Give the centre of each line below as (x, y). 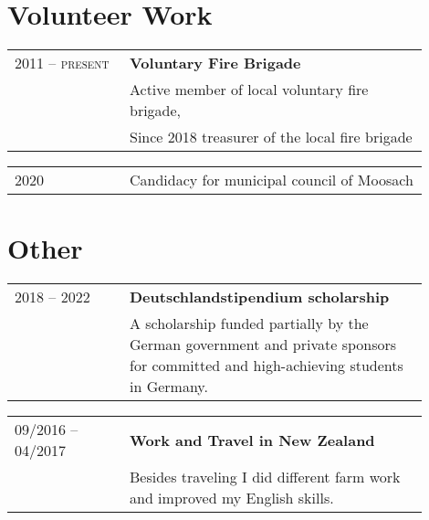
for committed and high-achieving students (266, 366)
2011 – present (62, 63)
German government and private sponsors (263, 345)
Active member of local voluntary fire (249, 90)
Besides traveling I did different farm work (265, 477)
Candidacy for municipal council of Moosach (271, 180)
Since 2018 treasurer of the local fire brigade (271, 137)
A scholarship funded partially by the (249, 324)
